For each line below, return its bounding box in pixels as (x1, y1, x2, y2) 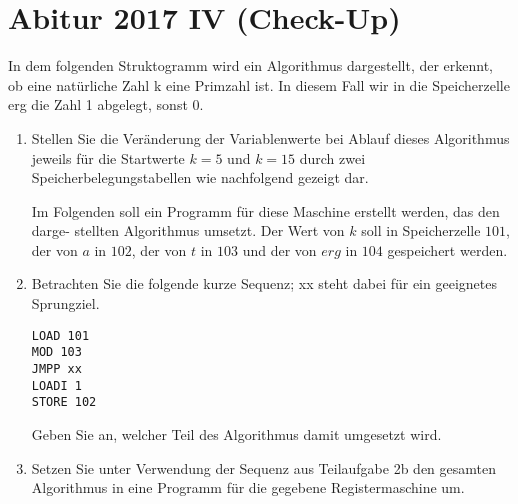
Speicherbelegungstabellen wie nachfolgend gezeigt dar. (31, 167, 369, 188)
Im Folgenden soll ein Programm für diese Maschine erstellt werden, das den (31, 200, 500, 221)
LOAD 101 (31, 328, 90, 343)
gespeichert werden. (387, 239, 508, 260)
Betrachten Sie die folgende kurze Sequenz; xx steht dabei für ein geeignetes (31, 273, 497, 294)
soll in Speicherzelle (361, 220, 481, 241)
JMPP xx (31, 361, 82, 376)
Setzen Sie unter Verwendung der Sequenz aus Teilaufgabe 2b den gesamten (31, 457, 497, 478)
